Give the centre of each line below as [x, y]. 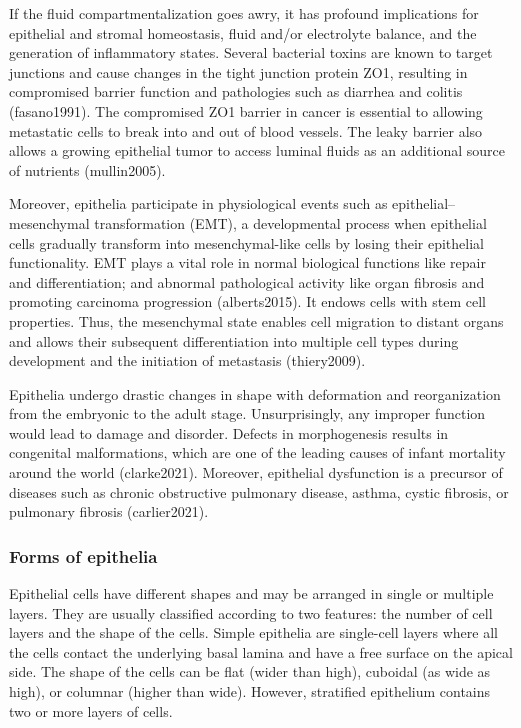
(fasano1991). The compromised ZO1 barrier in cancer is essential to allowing [246, 110]
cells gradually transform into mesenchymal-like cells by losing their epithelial [246, 242]
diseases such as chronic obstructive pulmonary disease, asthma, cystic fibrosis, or [259, 491]
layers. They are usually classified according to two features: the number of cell [251, 612]
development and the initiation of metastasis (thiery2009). [187, 360]
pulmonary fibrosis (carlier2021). [109, 511]
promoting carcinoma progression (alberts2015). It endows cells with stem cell [248, 301]
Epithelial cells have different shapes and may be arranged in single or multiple [251, 593]
